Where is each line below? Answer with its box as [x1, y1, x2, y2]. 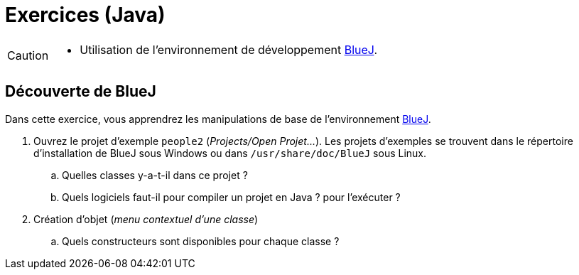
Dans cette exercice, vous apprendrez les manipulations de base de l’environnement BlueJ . [5, 112, 431, 125]
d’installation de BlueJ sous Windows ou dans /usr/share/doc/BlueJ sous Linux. [33, 146, 427, 159]
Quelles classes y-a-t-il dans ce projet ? [62, 168, 248, 181]
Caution [7, 48, 49, 63]
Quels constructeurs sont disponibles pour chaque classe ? [62, 234, 340, 247]
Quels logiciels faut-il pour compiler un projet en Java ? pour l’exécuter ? [62, 190, 401, 203]
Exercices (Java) [5, 3, 166, 27]
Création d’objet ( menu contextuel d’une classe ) [33, 212, 259, 225]
